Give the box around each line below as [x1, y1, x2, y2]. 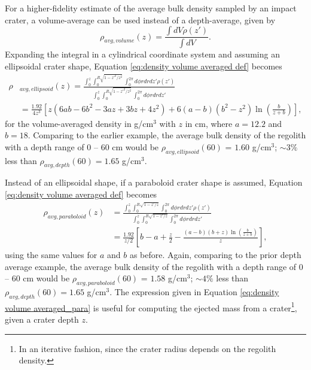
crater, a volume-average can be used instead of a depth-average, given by [5, 13, 276, 26]
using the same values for [5, 248, 97, 261]
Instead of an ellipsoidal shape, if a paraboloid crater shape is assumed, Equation [5, 176, 303, 189]
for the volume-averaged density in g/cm [5, 117, 154, 129]
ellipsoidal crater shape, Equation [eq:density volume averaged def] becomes [5, 59, 282, 72]
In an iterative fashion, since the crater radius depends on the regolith [19, 342, 276, 354]
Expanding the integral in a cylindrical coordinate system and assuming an [5, 48, 280, 60]
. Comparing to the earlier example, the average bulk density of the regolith [28, 129, 306, 141]
